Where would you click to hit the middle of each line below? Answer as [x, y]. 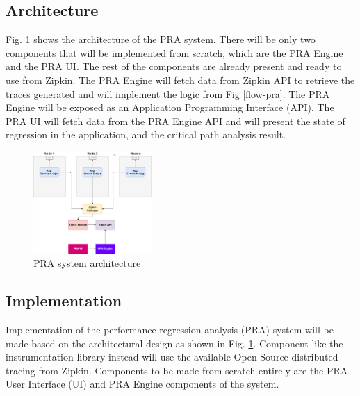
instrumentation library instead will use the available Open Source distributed [172, 357]
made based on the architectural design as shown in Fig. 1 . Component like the [174, 343]
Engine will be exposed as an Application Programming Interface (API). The [170, 107]
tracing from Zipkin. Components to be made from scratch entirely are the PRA [177, 370]
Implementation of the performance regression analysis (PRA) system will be [170, 330]
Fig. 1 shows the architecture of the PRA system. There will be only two [161, 39]
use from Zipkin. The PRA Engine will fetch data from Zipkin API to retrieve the [180, 80]
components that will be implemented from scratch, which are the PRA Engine [174, 52]
